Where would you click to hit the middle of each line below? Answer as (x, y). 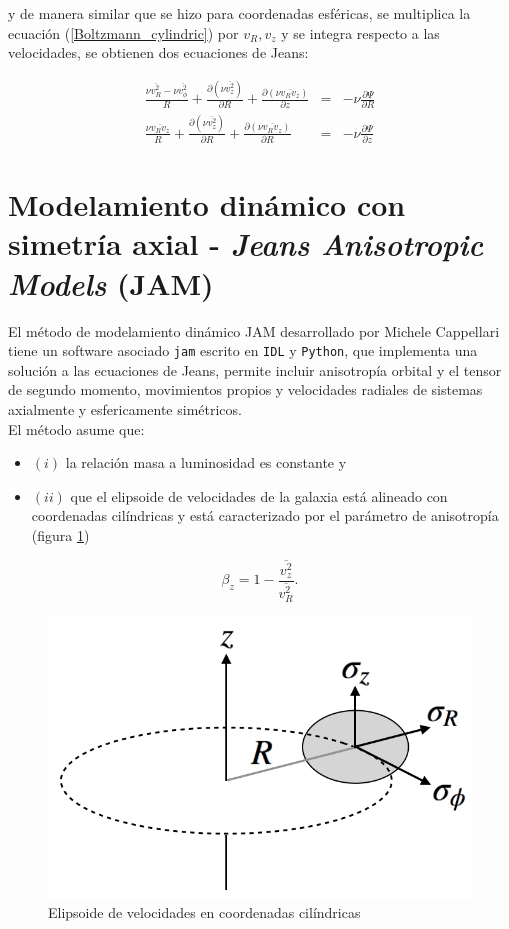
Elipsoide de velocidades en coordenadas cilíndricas (204, 912)
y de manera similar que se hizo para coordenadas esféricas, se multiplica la (239, 13)
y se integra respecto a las (360, 32)
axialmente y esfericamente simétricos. (125, 409)
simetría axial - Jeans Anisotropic (246, 244)
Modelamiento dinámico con (207, 204)
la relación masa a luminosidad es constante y (206, 462)
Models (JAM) (111, 283)
